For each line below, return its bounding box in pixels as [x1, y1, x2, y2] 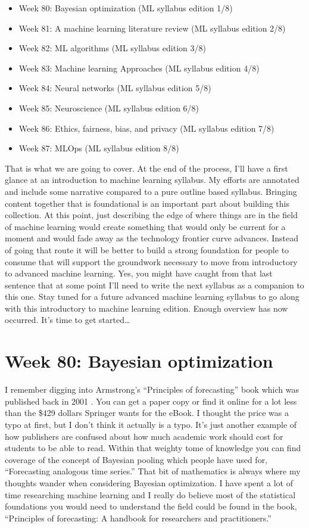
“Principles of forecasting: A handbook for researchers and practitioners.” [5, 511, 271, 524]
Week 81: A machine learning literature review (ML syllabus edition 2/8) [18, 21, 286, 34]
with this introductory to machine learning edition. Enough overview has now [5, 302, 288, 314]
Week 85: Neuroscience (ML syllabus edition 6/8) [18, 101, 199, 114]
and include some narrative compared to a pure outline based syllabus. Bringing [5, 185, 297, 197]
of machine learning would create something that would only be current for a [5, 220, 286, 232]
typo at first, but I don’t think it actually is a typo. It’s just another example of [5, 418, 297, 430]
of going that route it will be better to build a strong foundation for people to [5, 243, 289, 256]
